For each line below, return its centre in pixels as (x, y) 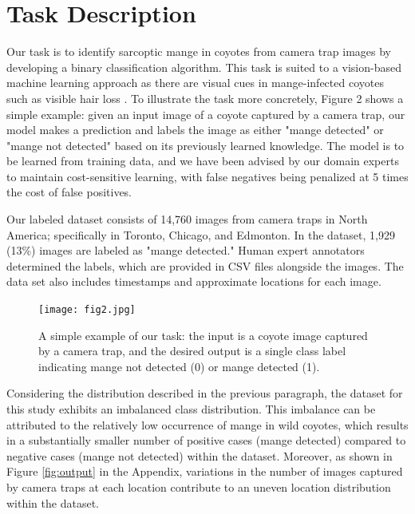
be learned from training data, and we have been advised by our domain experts (203, 161)
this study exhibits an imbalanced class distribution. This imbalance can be (191, 409)
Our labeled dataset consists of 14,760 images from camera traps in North (187, 219)
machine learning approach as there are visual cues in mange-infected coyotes (195, 83)
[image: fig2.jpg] (87, 310)
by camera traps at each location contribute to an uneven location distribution (199, 487)
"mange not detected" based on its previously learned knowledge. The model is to (206, 145)
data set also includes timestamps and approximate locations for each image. (194, 281)
